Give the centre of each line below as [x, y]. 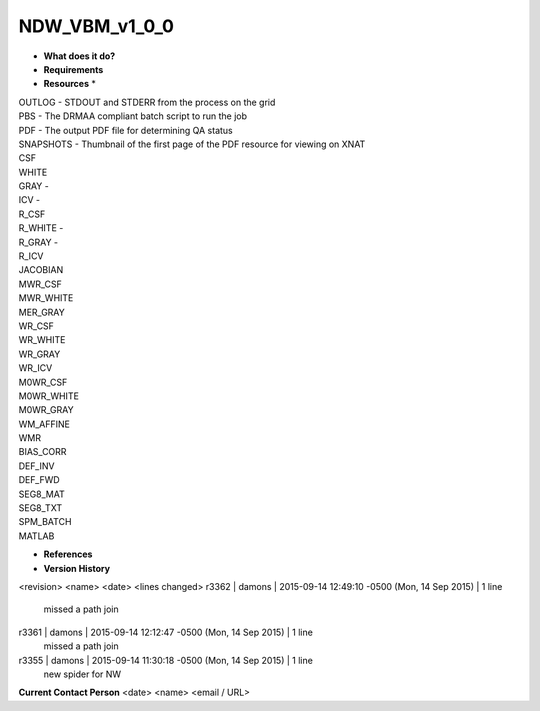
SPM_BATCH [45, 522]
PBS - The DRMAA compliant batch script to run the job [133, 116]
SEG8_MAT [41, 494]
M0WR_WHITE [49, 396]
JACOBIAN [41, 270]
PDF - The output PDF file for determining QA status [126, 130]
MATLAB [36, 536]
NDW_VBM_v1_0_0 [96, 26]
